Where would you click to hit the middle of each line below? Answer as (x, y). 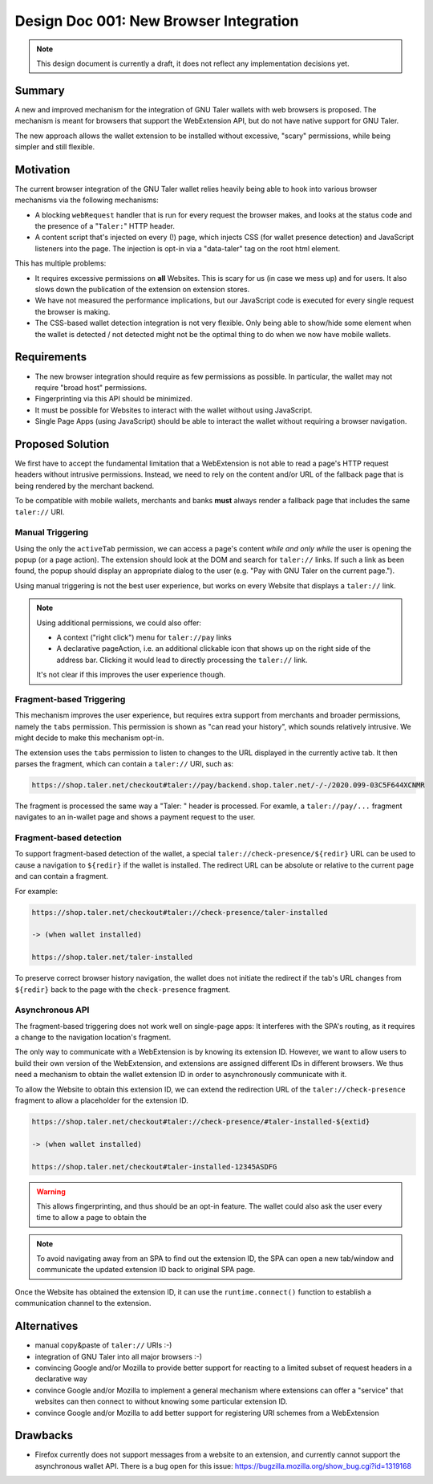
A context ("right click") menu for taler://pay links (144, 637)
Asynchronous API (52, 1010)
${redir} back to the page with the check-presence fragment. (123, 989)
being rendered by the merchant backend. (85, 486)
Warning (51, 1191)
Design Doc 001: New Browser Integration (157, 21)
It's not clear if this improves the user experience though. (131, 675)
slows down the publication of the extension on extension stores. (142, 290)
